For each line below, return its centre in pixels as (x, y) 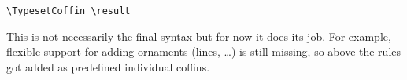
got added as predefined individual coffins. (108, 66)
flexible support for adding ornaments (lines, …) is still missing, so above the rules (204, 51)
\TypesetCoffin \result (68, 11)
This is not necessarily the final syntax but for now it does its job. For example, (199, 36)
